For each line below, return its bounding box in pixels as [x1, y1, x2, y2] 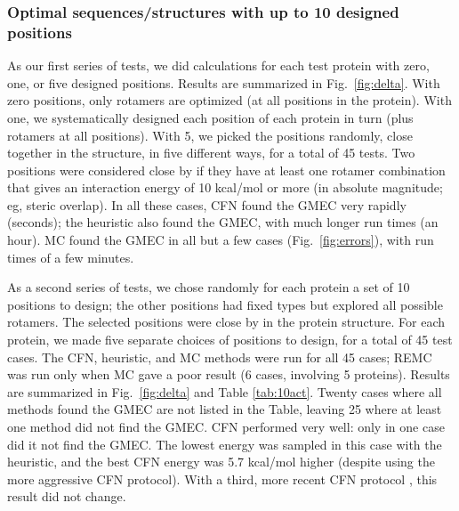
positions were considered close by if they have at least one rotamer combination [7, 160, 446, 179]
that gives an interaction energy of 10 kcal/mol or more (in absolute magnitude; [7, 178, 443, 197]
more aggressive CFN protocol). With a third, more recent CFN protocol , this [7, 469, 438, 488]
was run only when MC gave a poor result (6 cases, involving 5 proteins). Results [7, 365, 450, 384]
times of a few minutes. [7, 247, 134, 266]
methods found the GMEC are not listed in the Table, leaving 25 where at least [7, 400, 442, 418]
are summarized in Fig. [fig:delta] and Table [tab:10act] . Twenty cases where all [7, 382, 442, 401]
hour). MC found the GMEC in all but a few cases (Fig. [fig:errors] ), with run [7, 231, 434, 249]
